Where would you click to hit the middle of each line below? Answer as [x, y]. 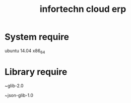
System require [37, 37]
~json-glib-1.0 [19, 95]
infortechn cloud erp [83, 9]
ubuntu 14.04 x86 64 [25, 51]
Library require [36, 72]
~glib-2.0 [14, 86]
